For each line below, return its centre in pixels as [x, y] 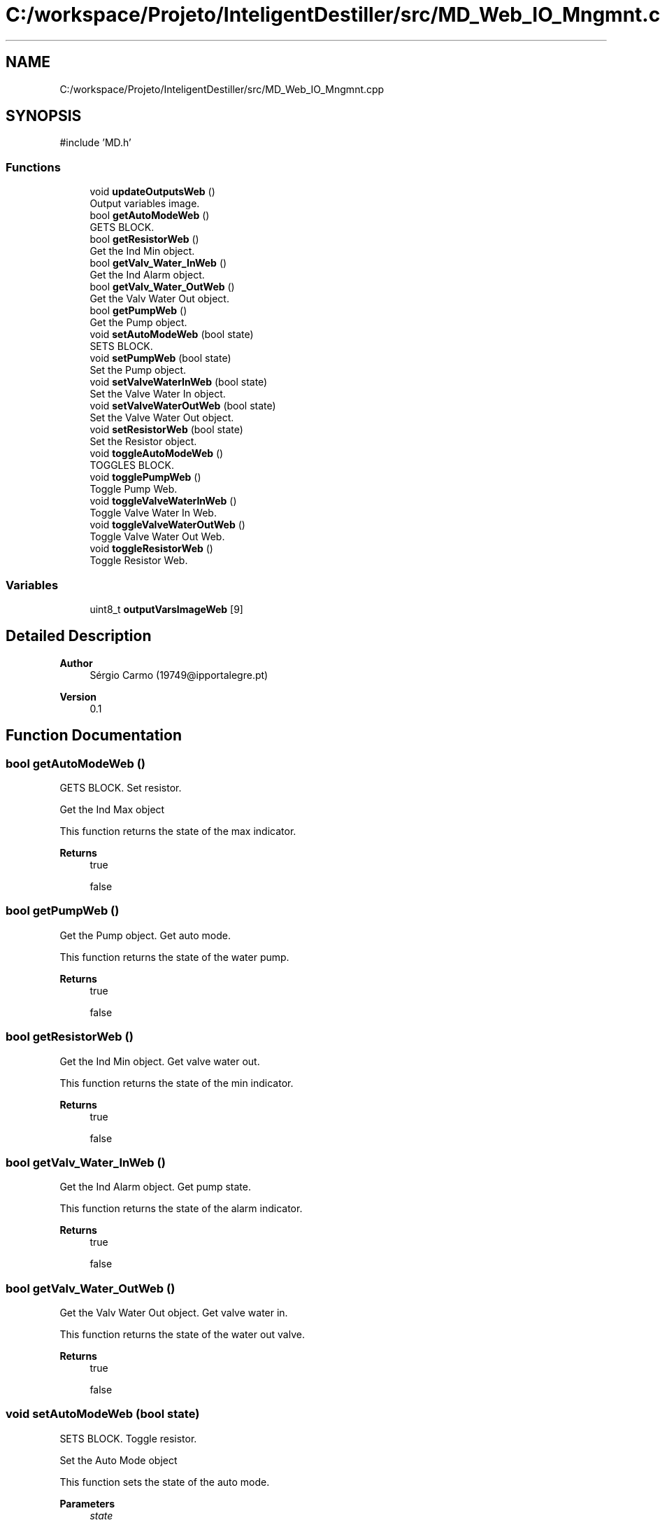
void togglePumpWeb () [145, 477]
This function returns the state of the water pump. [174, 957]
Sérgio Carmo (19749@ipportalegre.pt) [179, 675]
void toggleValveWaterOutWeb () [167, 525]
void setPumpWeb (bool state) [160, 358]
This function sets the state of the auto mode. [165, 1482]
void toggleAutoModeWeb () [157, 454]
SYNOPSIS [44, 116]
